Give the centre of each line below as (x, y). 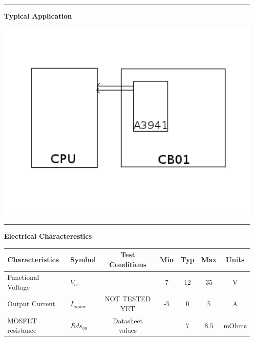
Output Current (31, 304)
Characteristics (33, 260)
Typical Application (38, 15)
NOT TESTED (128, 299)
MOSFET (22, 320)
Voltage (19, 286)
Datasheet (128, 320)
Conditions (128, 264)
